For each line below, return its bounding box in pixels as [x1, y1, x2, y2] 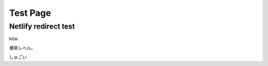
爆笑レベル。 [9, 45, 36, 51]
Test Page [9, 7, 52, 18]
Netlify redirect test [9, 22, 75, 31]
